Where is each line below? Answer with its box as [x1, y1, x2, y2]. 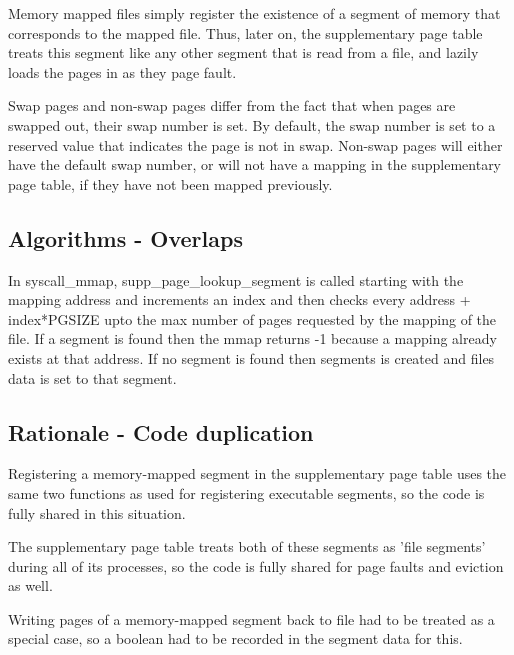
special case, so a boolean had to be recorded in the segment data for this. [8, 628, 463, 649]
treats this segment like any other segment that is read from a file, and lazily [8, 42, 479, 63]
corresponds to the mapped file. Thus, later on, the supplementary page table [8, 22, 483, 43]
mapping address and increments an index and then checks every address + [8, 289, 471, 310]
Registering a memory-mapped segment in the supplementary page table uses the [8, 463, 507, 484]
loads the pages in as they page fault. [8, 61, 237, 82]
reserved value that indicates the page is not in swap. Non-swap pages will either [8, 134, 503, 155]
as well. [8, 575, 53, 596]
